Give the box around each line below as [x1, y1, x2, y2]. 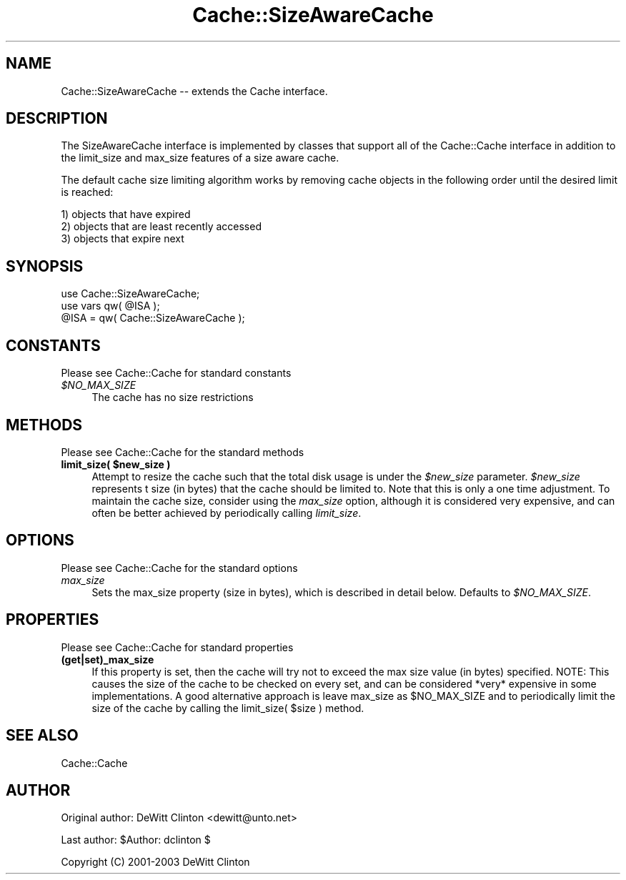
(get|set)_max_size [61, 653, 154, 666]
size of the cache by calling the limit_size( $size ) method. [91, 701, 364, 714]
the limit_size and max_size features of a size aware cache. [61, 152, 339, 164]
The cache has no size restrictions [91, 391, 254, 404]
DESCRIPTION [6, 109, 108, 128]
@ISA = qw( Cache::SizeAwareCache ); [61, 312, 245, 325]
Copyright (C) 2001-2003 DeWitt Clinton [61, 856, 250, 869]
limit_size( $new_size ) [61, 458, 171, 470]
